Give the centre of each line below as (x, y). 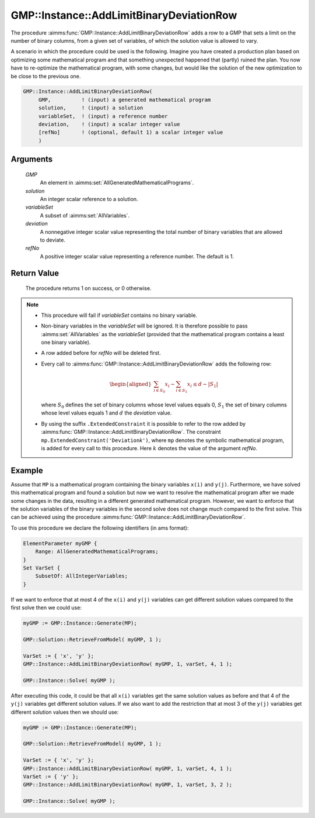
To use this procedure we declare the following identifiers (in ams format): (100, 528)
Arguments (32, 159)
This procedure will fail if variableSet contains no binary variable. (119, 315)
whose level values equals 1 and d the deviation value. (106, 413)
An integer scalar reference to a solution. (89, 199)
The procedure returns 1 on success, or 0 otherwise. (88, 288)
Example (27, 470)
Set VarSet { (42, 568)
